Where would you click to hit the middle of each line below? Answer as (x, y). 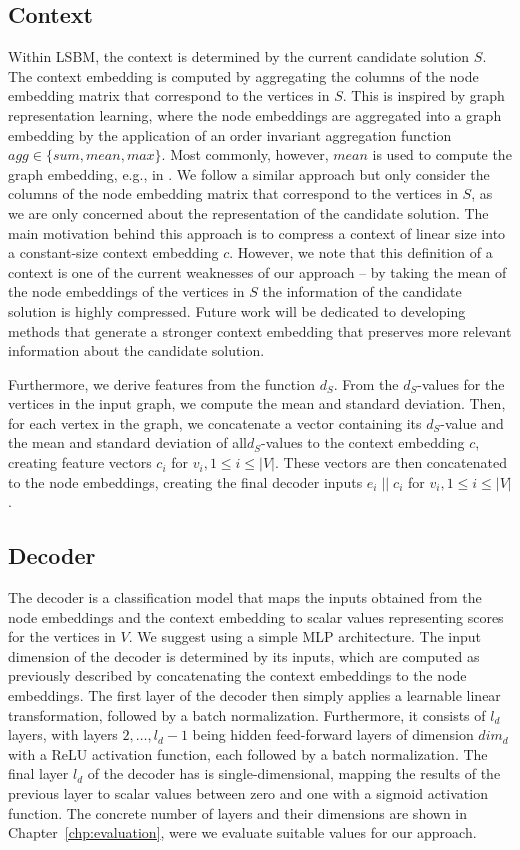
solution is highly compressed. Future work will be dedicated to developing (237, 310)
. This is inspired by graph (423, 95)
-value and (472, 422)
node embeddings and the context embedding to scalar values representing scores (256, 616)
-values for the (461, 383)
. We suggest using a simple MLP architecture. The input (305, 636)
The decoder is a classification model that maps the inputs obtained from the (245, 597)
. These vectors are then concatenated (391, 462)
